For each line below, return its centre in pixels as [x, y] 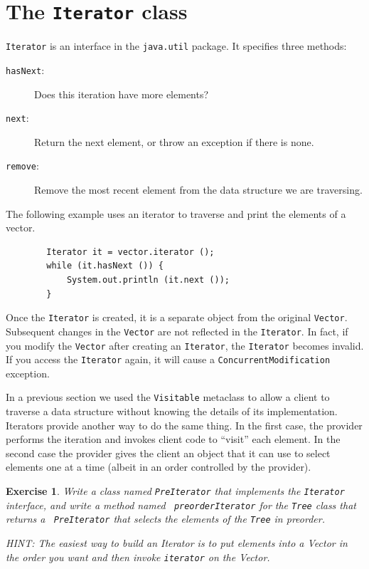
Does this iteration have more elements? [122, 94]
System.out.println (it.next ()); [148, 280]
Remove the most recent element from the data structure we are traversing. [198, 190]
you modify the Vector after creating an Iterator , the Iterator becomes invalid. [185, 345]
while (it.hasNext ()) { [105, 266]
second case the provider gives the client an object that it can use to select [168, 453]
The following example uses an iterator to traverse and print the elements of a [176, 213]
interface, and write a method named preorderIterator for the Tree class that [181, 505]
